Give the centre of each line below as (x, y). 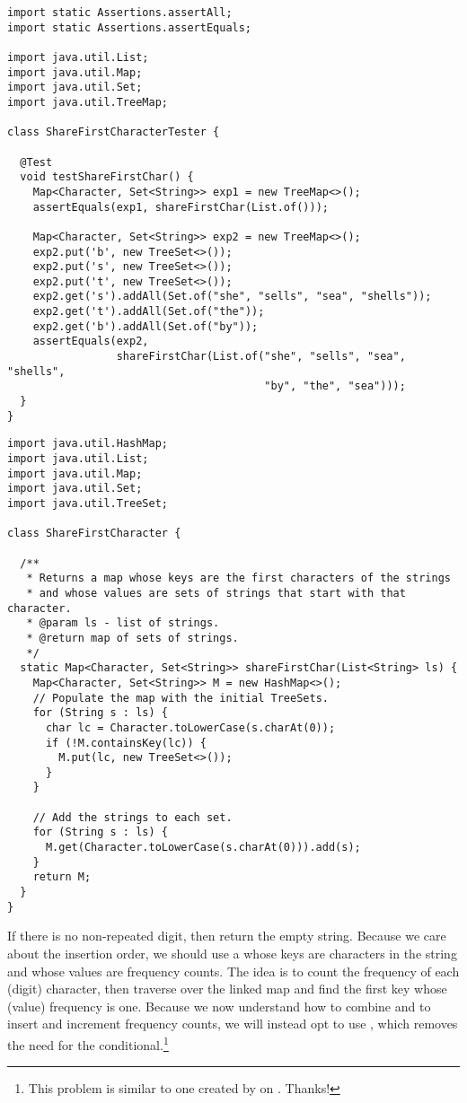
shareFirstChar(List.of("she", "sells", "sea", (261, 357)
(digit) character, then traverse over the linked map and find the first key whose (227, 989)
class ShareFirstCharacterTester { (114, 132)
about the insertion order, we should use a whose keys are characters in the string (232, 953)
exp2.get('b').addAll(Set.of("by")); (145, 326)
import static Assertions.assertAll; (120, 13)
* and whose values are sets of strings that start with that (216, 593)
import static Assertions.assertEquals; (130, 27)
